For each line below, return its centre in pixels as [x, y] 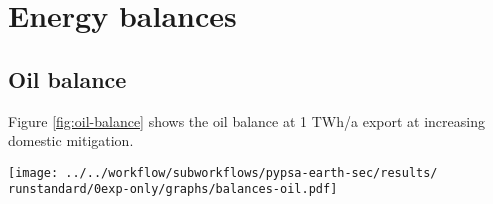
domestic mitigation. [71, 140]
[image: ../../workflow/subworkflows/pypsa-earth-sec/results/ [223, 172]
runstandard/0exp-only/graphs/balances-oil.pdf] [173, 189]
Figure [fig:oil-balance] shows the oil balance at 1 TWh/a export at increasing [246, 120]
